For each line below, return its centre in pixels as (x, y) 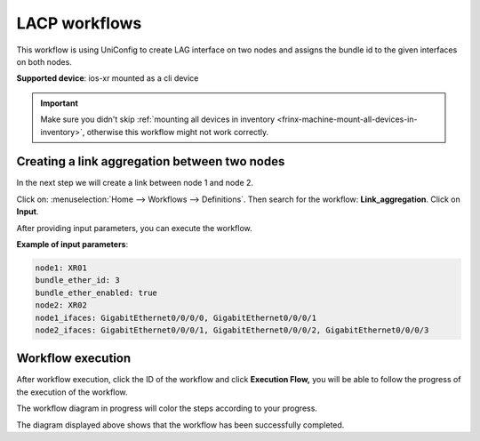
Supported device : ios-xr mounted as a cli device (108, 78)
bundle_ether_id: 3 (77, 281)
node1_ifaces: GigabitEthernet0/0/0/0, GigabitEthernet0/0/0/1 (176, 317)
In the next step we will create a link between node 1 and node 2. (135, 183)
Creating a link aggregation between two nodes (151, 161)
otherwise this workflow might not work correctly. (178, 132)
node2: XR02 (61, 305)
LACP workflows (79, 23)
